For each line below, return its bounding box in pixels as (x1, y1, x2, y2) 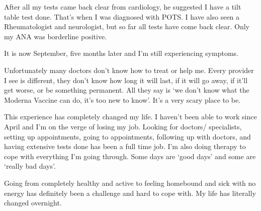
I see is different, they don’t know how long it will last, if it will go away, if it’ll (4, 75, 248, 85)
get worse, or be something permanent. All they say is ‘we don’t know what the (4, 85, 249, 95)
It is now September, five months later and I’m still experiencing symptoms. (4, 48, 238, 58)
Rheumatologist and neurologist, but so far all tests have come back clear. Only (4, 21, 249, 32)
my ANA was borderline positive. (4, 31, 107, 41)
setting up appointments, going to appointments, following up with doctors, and (4, 131, 251, 142)
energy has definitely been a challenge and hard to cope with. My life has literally (4, 187, 256, 198)
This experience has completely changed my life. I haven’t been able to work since (4, 111, 257, 122)
